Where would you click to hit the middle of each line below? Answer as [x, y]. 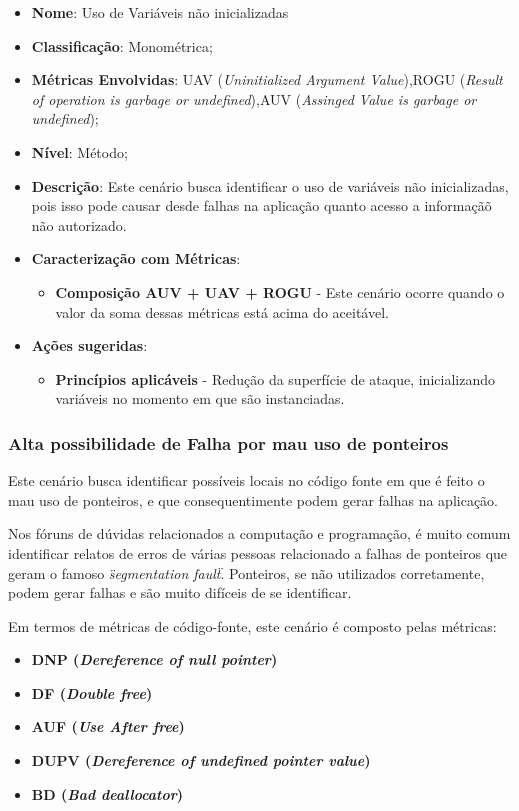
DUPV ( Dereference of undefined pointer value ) [201, 760]
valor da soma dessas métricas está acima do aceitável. [222, 311]
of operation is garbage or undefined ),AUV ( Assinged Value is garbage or [254, 98]
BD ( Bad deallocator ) [107, 793]
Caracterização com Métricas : [136, 258]
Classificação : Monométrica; [122, 45]
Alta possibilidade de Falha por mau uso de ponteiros [228, 442]
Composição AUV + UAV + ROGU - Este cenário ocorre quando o [280, 291]
